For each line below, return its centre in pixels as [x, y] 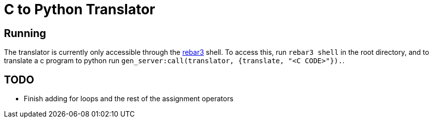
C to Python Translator [80, 9]
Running [25, 33]
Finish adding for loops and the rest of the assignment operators [129, 99]
